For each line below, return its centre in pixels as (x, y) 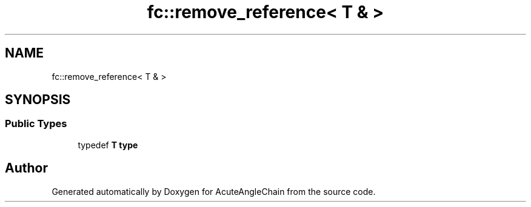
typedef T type (108, 145)
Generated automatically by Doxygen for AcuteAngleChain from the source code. (214, 191)
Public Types (36, 124)
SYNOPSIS (38, 100)
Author (26, 168)
